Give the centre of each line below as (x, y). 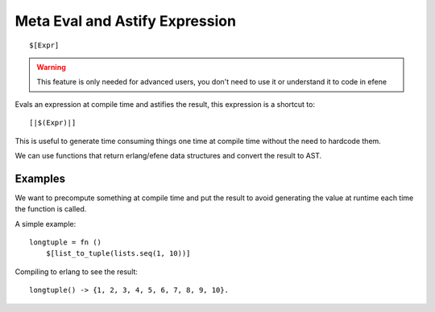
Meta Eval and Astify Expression (126, 21)
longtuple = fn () (66, 242)
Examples (40, 178)
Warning (51, 67)
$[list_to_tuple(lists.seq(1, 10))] (118, 254)
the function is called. (51, 209)
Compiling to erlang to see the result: (77, 271)
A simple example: (46, 224)
